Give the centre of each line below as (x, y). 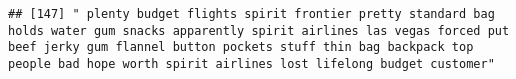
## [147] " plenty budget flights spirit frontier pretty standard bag (251, 14)
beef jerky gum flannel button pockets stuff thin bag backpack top (241, 47)
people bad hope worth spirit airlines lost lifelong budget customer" (251, 63)
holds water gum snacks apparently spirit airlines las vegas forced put (259, 30)
